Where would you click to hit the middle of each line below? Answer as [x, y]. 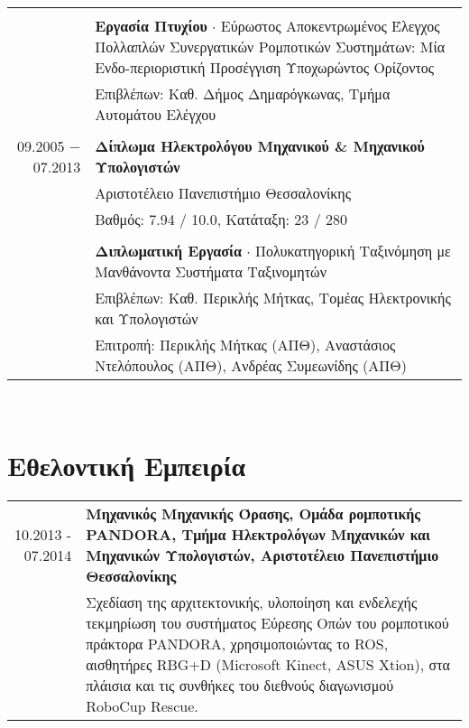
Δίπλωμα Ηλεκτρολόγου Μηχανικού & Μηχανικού [260, 146]
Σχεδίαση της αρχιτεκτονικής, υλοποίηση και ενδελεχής [252, 602]
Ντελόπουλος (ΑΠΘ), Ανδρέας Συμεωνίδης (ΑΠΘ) [251, 365]
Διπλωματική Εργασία [168, 251]
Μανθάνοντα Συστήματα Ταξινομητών [211, 271]
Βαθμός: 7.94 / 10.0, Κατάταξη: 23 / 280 [221, 219]
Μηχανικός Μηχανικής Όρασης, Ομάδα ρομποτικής [253, 513]
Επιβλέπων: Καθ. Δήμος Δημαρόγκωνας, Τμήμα [243, 93]
